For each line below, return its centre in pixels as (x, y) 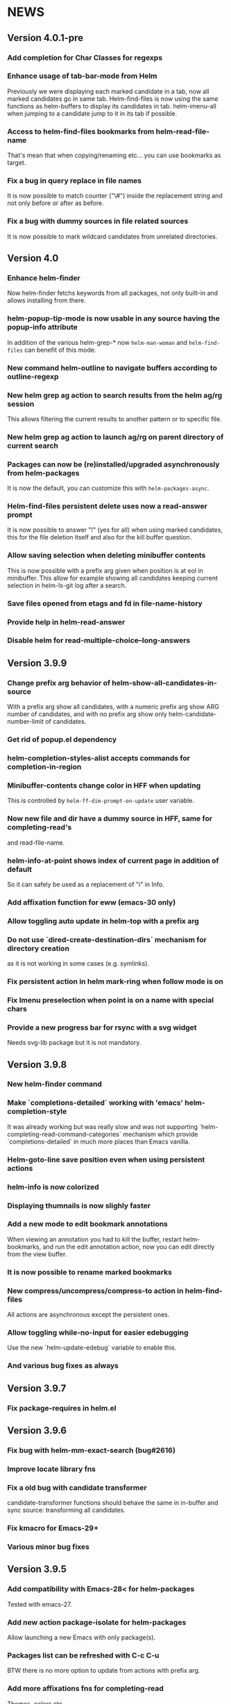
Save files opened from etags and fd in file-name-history (105, 603)
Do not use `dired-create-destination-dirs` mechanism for (107, 939)
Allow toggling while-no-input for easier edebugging (98, 1332)
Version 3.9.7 (37, 1388)
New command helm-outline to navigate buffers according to (112, 368)
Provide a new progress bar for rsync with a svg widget (102, 1028)
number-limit (25, 722)
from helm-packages (43, 473)
